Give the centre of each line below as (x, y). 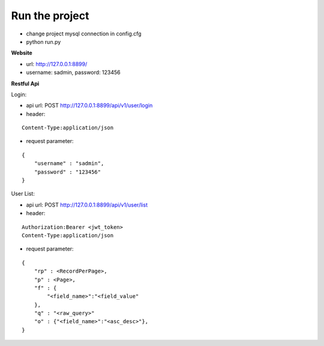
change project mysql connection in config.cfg (84, 34)
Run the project (50, 16)
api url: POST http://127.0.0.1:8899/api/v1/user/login (89, 106)
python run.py (43, 41)
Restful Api (25, 83)
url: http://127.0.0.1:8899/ (57, 64)
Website (22, 53)
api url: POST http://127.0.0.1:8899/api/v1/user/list (87, 205)
